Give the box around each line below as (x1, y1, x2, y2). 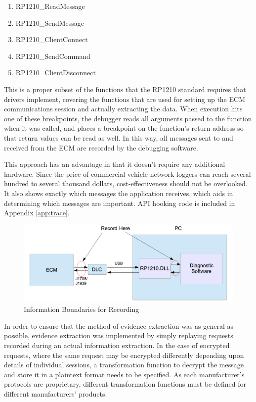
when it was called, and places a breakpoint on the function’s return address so (4, 123, 244, 133)
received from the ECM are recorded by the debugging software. (4, 142, 198, 152)
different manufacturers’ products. (4, 388, 107, 399)
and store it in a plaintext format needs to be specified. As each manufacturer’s (4, 369, 245, 379)
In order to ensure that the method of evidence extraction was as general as (4, 320, 234, 331)
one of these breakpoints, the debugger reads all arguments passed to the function (4, 113, 252, 123)
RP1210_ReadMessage (15, 1, 85, 11)
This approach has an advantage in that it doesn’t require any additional (4, 159, 225, 169)
